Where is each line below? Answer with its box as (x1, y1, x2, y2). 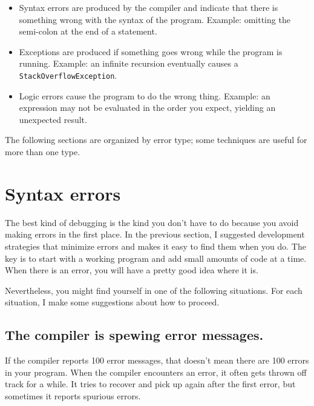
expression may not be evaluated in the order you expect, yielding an (19, 101, 276, 114)
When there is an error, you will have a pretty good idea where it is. (5, 264, 258, 276)
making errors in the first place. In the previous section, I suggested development (5, 228, 305, 241)
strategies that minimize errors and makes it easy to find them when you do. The (5, 239, 306, 252)
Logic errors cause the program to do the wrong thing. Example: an (19, 89, 270, 102)
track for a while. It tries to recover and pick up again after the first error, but (5, 378, 296, 390)
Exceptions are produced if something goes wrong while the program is (19, 45, 283, 58)
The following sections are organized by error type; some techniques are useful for (5, 133, 307, 146)
